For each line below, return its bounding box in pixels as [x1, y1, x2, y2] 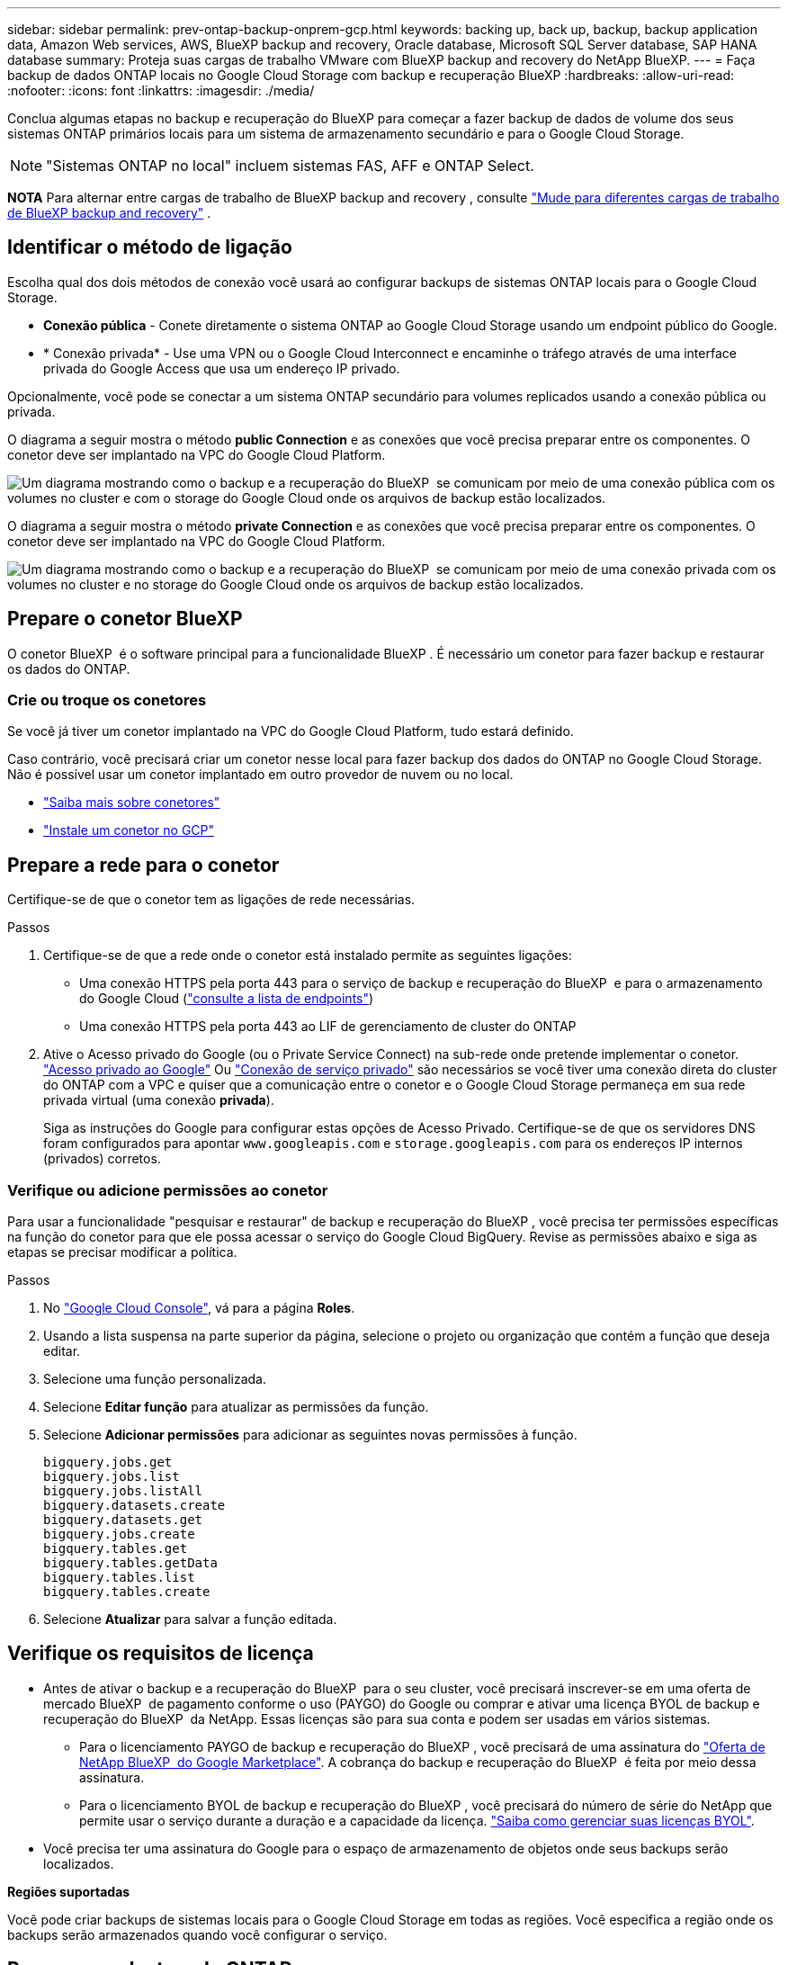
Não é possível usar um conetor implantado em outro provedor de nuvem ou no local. [7, 767, 514, 783]
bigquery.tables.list [43, 1570, 195, 1585]
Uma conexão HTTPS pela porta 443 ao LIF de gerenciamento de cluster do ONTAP [79, 1018, 577, 1035]
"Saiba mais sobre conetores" [43, 794, 220, 811]
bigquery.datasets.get [43, 1512, 203, 1528]
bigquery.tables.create [43, 1584, 210, 1600]
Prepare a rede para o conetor [7, 853, 280, 876]
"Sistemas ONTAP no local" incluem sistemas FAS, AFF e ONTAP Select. [46, 157, 534, 175]
